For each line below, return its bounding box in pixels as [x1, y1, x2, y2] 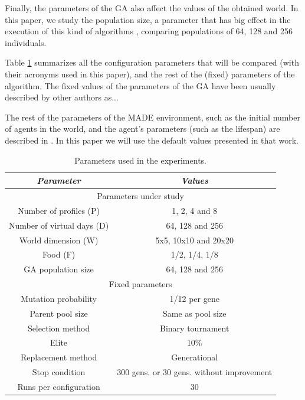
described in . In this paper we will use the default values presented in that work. [5, 134, 299, 146]
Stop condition [32, 366, 86, 378]
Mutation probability [21, 292, 97, 304]
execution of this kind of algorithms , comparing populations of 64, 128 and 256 [5, 25, 293, 37]
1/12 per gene [169, 292, 219, 304]
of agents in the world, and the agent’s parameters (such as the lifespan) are [5, 122, 280, 135]
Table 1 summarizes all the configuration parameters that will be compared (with [5, 56, 299, 69]
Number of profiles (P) [18, 204, 100, 216]
